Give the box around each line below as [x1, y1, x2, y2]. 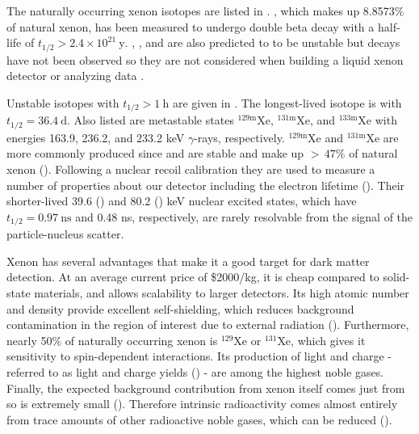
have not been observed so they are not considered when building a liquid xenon [6, 51, 404, 68]
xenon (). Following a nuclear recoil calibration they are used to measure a [6, 160, 375, 177]
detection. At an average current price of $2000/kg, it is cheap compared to [6, 268, 379, 285]
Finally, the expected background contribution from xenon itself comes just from [6, 379, 405, 396]
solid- [383, 268, 410, 285]
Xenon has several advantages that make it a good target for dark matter [6, 252, 370, 269]
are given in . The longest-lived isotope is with [172, 94, 402, 111]
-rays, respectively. [194, 129, 285, 145]
